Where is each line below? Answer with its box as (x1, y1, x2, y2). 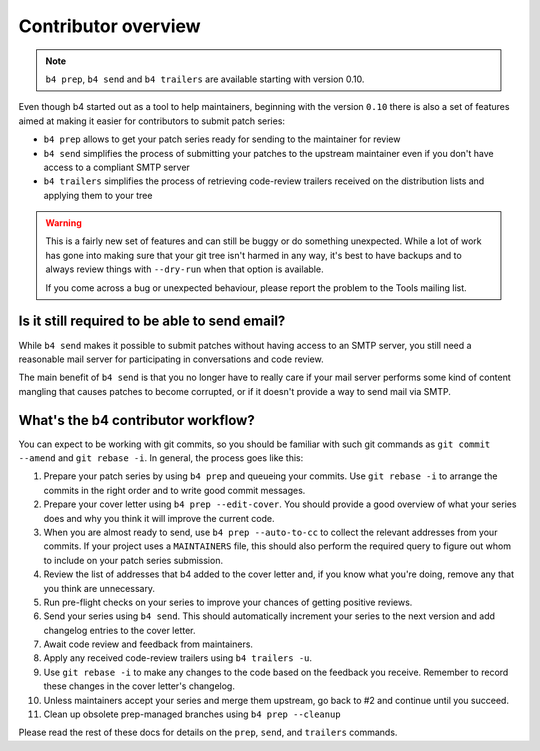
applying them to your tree (43, 189, 153, 201)
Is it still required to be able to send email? (18, 313, 286, 330)
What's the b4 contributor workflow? (18, 411, 255, 429)
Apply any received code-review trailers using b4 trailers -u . (43, 652, 313, 664)
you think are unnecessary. (43, 582, 155, 594)
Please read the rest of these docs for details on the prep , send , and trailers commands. (18, 726, 398, 739)
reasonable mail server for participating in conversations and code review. (18, 353, 324, 365)
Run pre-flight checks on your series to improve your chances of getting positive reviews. (43, 596, 413, 608)
